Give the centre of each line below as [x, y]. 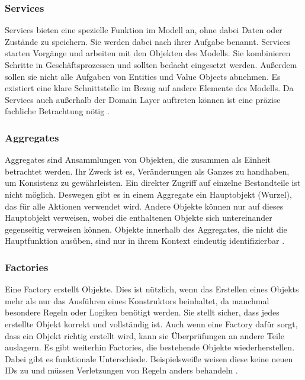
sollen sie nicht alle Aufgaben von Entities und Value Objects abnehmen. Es [143, 76]
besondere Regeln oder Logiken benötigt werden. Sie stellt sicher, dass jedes [142, 312]
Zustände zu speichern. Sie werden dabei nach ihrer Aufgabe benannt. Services [147, 41]
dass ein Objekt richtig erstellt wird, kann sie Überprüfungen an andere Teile [145, 335]
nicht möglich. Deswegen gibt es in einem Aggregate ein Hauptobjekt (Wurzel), [148, 194]
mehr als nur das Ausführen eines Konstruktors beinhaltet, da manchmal [137, 300]
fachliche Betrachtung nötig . [57, 111]
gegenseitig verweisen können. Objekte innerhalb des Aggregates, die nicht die [146, 229]
